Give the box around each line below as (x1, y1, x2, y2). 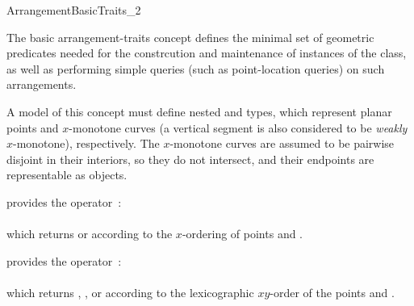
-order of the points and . (270, 283, 395, 300)
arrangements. (6, 76, 77, 93)
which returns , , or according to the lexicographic (6, 283, 254, 300)
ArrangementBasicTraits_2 (6, 2, 141, 18)
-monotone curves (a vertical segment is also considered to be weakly (69, 119, 408, 136)
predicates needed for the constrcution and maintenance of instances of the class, (6, 44, 407, 61)
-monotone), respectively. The (13, 135, 160, 152)
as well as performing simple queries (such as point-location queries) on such (6, 60, 385, 77)
